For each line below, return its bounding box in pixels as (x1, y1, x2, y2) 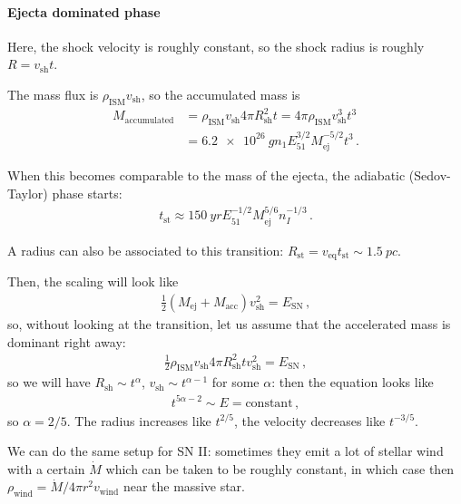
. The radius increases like (66, 411, 211, 430)
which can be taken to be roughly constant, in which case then (105, 459, 455, 478)
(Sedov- (408, 166, 451, 185)
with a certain (7, 459, 85, 478)
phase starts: (52, 183, 123, 202)
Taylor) (7, 183, 48, 202)
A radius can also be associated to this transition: (7, 240, 284, 259)
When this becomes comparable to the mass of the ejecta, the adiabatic (7, 166, 406, 185)
